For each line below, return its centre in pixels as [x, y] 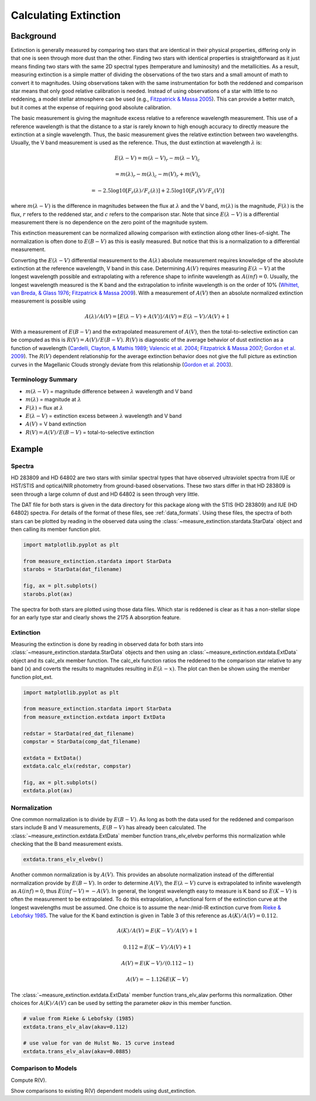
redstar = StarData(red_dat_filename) [79, 733]
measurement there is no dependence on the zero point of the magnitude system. [109, 222]
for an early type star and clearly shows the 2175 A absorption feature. [96, 617]
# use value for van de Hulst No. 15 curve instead [99, 1043]
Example [27, 449]
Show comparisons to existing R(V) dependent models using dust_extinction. [103, 1090]
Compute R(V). [29, 1080]
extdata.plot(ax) [48, 791]
